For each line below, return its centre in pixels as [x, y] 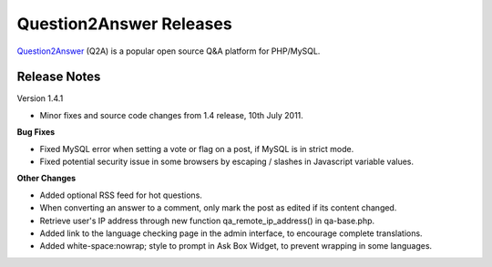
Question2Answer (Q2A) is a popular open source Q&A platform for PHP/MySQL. [169, 51]
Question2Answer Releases [124, 24]
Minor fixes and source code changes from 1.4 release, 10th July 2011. [172, 115]
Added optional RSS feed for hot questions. [121, 195]
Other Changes [46, 179]
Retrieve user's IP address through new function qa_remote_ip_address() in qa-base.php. [207, 221]
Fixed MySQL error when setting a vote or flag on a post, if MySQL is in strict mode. [197, 149]
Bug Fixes [36, 132]
